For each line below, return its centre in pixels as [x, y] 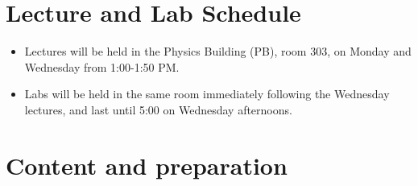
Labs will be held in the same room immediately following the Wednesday [207, 94]
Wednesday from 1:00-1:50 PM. [102, 66]
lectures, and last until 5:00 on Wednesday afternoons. [158, 109]
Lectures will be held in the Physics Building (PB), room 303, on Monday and [218, 51]
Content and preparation [147, 165]
